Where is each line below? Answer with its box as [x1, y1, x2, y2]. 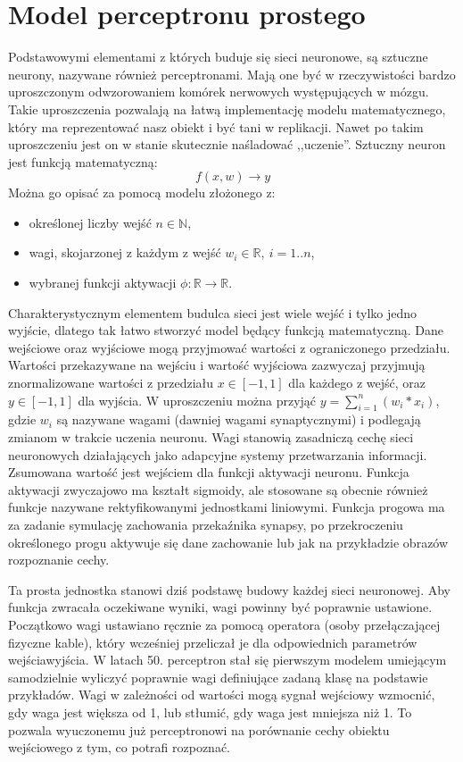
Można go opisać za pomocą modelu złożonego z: [8, 183, 276, 202]
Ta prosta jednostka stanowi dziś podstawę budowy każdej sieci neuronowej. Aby [8, 580, 451, 599]
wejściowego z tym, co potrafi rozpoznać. [8, 738, 231, 757]
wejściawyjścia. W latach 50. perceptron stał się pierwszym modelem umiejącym [8, 650, 447, 669]
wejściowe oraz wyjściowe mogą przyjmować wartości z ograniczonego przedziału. [8, 338, 451, 356]
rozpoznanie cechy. [8, 550, 110, 569]
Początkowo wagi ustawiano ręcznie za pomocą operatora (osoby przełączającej [8, 615, 441, 633]
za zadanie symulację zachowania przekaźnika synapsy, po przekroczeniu [8, 515, 403, 533]
